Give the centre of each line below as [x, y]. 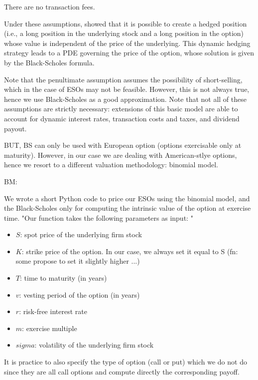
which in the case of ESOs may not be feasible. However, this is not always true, [127, 89]
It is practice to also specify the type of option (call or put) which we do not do [126, 362]
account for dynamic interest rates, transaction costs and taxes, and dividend [122, 118]
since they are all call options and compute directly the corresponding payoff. [122, 371]
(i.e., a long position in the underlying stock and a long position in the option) [124, 33]
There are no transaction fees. [50, 6]
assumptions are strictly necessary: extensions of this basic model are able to [121, 109]
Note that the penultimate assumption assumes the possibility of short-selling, [123, 79]
